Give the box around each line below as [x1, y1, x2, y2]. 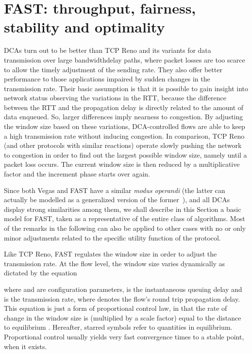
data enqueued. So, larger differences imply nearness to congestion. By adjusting [4, 112, 243, 122]
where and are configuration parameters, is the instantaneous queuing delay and [4, 284, 242, 294]
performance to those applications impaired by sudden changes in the [4, 74, 210, 84]
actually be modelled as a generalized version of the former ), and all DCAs [4, 194, 230, 205]
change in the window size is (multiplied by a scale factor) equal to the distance [4, 312, 241, 322]
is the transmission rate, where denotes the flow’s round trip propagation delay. [4, 293, 240, 304]
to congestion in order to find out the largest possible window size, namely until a [4, 149, 247, 160]
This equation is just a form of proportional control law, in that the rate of [4, 303, 227, 313]
